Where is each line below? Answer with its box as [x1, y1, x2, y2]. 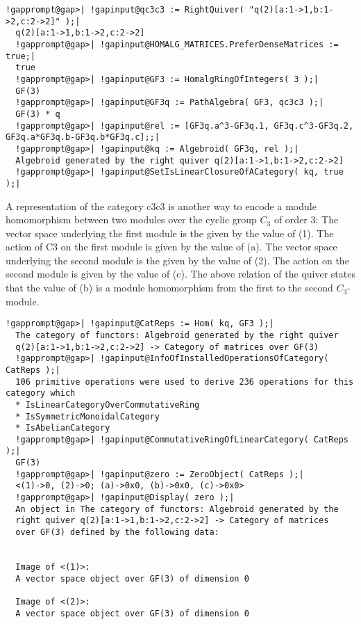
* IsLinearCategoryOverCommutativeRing [15, 399, 200, 410]
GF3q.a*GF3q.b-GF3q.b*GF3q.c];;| [6, 132, 160, 143]
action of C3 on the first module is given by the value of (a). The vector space [6, 239, 337, 254]
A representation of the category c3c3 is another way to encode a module [6, 198, 317, 213]
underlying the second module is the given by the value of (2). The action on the [6, 253, 349, 267]
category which [6, 388, 76, 399]
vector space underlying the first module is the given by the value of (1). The [6, 225, 334, 240]
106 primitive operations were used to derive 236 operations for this [15, 376, 354, 387]
